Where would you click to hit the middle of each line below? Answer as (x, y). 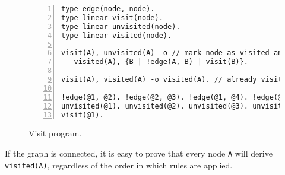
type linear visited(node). (117, 35)
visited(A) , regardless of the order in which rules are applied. (119, 165)
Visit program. (55, 133)
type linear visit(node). (112, 17)
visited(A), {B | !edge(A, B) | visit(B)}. (161, 62)
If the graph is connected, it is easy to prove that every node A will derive (139, 153)
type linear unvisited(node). (121, 26)
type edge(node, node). (108, 9)
